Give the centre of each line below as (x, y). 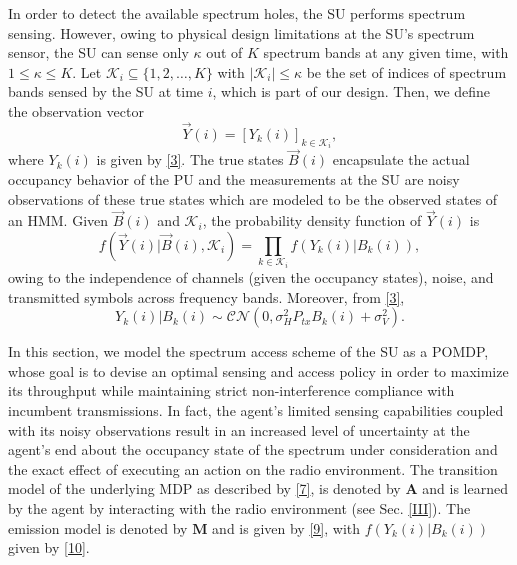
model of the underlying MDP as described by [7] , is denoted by (204, 488)
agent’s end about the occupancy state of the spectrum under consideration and (253, 449)
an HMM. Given (58, 220)
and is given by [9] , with (286, 527)
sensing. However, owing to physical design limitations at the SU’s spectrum (241, 32)
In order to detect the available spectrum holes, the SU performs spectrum (237, 13)
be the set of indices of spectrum (406, 71)
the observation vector (76, 110)
